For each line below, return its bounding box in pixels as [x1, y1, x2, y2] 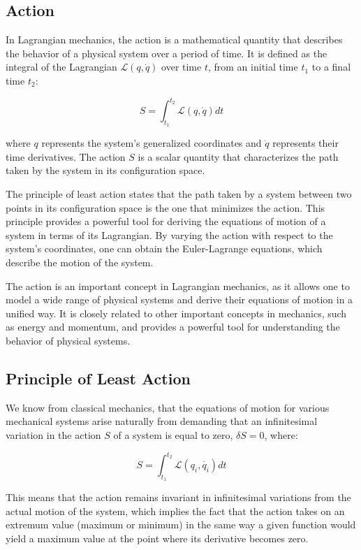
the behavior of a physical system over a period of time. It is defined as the [6, 45, 327, 60]
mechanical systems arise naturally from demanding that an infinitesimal [6, 414, 318, 428]
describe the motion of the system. [6, 255, 154, 270]
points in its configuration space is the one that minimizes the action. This [6, 200, 325, 215]
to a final [311, 59, 351, 74]
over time [161, 59, 202, 74]
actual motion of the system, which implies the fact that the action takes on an [6, 503, 345, 518]
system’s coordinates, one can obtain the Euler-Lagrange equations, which [6, 241, 323, 256]
